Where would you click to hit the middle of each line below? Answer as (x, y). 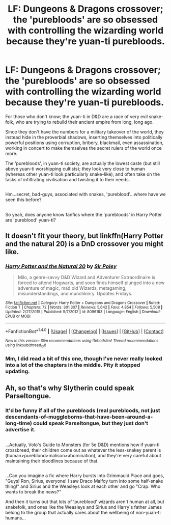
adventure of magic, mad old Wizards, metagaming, (72, 288)
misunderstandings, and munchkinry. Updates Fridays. (75, 294)
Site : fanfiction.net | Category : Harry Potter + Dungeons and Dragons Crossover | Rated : (83, 303)
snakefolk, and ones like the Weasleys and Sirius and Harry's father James (83, 507)
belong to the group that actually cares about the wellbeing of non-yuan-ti (83, 513)
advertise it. (21, 429)
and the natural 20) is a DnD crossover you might (84, 244)
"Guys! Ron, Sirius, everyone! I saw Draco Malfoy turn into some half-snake (84, 481)
